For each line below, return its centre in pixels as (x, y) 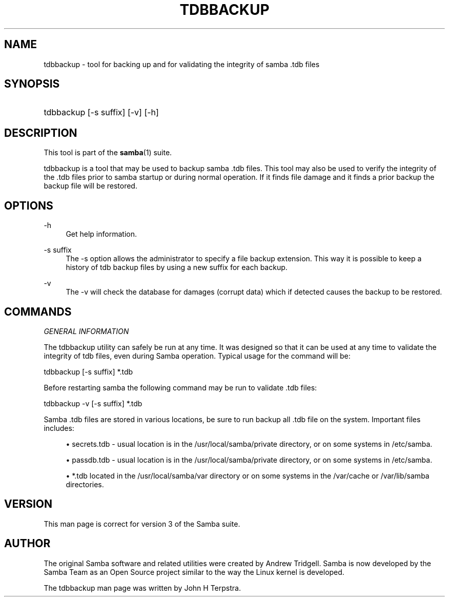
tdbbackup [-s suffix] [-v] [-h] (101, 112)
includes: (59, 428)
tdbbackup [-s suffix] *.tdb (88, 371)
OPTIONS (29, 205)
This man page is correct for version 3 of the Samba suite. (142, 524)
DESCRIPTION (41, 133)
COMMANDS (38, 312)
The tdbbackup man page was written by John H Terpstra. (142, 588)
